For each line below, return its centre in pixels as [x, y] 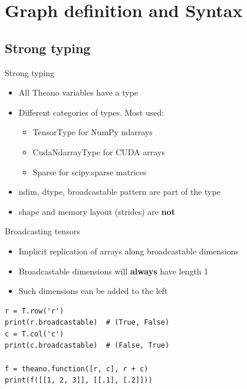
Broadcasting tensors [42, 231]
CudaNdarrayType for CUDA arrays [99, 151]
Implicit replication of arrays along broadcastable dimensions [129, 251]
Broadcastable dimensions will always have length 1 [113, 271]
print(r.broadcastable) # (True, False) [87, 323]
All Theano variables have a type [78, 92]
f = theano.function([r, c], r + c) [77, 369]
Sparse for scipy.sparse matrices [90, 171]
